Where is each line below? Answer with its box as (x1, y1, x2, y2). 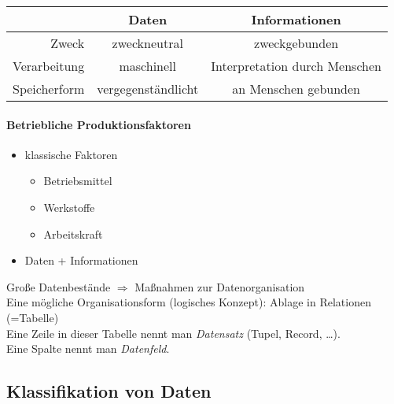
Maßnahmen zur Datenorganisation (134, 278, 305, 295)
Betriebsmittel (43, 172, 112, 189)
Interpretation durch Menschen (211, 57, 381, 75)
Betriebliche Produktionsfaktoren (6, 116, 191, 132)
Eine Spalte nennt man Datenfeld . (6, 340, 170, 357)
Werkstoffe (43, 198, 95, 215)
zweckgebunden (254, 34, 339, 52)
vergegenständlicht (97, 80, 199, 98)
